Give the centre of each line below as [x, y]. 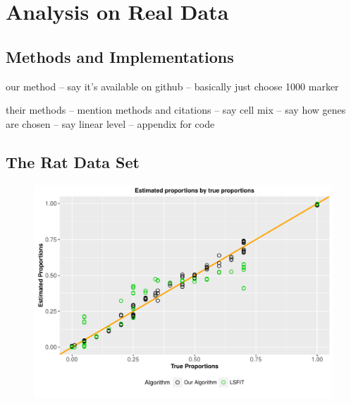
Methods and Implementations [120, 56]
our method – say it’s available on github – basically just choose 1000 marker [172, 86]
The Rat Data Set [73, 161]
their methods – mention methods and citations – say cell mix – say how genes [176, 110]
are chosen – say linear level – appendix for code [110, 123]
